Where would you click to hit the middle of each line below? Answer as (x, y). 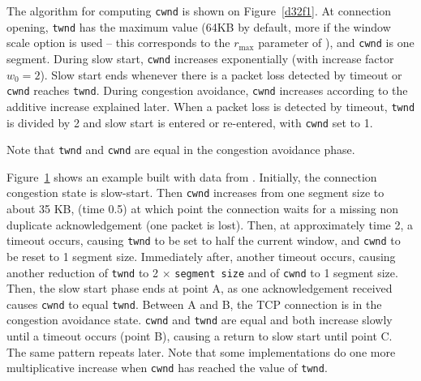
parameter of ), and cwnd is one (336, 43)
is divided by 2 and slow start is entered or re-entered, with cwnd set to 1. (190, 122)
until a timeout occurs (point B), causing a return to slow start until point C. (200, 336)
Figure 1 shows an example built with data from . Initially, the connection (192, 176)
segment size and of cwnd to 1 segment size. (286, 272)
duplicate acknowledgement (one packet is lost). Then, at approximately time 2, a (210, 224)
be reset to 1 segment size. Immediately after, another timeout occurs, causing (201, 256)
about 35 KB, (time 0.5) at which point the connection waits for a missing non (203, 209)
